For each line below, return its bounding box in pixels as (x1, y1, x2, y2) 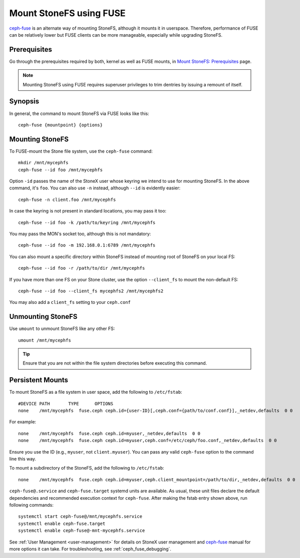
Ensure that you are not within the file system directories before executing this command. (23, 360, 207, 366)
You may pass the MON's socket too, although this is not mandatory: (9, 231, 151, 237)
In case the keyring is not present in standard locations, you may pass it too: (9, 208, 167, 214)
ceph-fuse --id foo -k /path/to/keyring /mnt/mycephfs (18, 219, 156, 226)
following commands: (9, 502, 54, 508)
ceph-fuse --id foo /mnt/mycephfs (18, 167, 103, 173)
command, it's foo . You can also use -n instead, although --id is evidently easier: (9, 185, 180, 191)
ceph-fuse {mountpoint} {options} (18, 122, 103, 128)
